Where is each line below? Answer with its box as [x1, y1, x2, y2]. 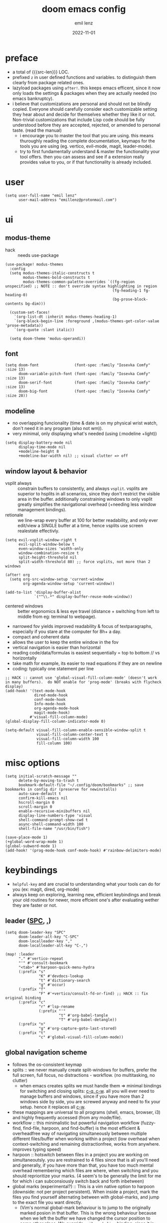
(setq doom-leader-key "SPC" [5, 930, 66, 935]
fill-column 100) [36, 741, 72, 746]
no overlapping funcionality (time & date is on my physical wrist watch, [12, 420, 158, 426]
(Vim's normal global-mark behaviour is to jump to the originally [19, 1205, 151, 1211]
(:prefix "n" [18, 1021, 46, 1026]
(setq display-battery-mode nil [5, 440, 72, 445]
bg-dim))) [25, 301, 46, 306]
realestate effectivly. [17, 528, 60, 534]
